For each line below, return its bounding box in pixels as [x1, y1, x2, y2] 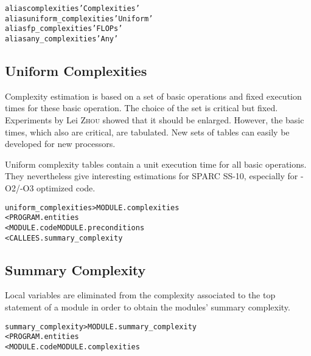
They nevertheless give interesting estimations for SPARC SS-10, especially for [5, 169, 298, 182]
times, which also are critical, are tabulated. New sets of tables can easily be [5, 125, 290, 138]
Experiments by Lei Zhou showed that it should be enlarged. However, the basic [5, 114, 304, 126]
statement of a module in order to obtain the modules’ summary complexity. [5, 301, 290, 313]
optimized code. [37, 181, 96, 194]
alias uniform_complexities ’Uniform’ [5, 14, 153, 23]
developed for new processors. [5, 137, 116, 150]
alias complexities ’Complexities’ [5, 4, 140, 13]
